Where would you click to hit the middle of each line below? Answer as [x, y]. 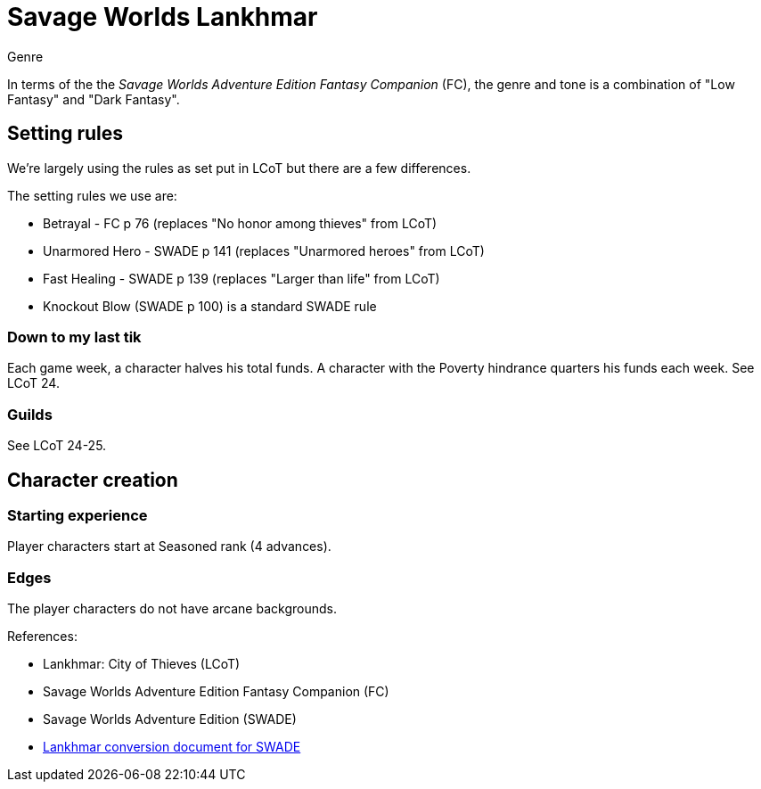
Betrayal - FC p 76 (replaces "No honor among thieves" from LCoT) [240, 223]
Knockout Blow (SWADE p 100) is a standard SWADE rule [210, 306]
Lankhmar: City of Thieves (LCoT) [142, 664]
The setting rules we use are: [92, 195]
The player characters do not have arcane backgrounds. [172, 609]
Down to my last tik [74, 337]
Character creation [93, 480]
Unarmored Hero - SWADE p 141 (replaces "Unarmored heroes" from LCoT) [264, 251]
